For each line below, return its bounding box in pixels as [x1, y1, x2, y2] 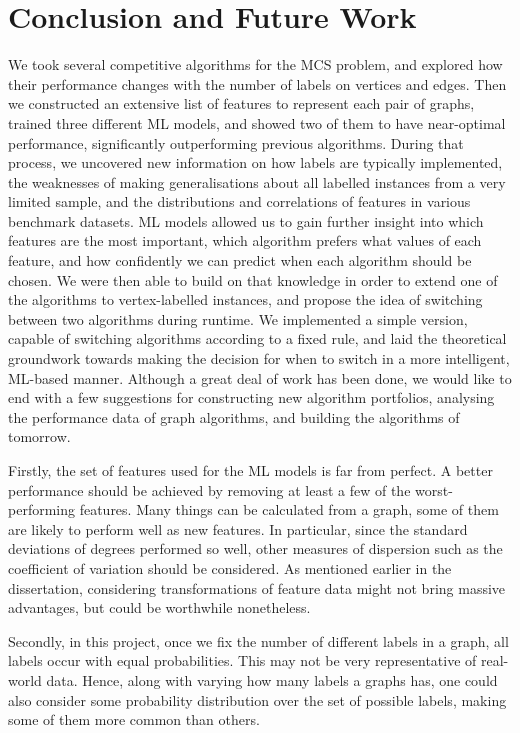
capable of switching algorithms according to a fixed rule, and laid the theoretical [8, 328, 507, 349]
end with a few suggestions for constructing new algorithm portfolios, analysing [8, 387, 495, 408]
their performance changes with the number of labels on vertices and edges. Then [8, 73, 507, 94]
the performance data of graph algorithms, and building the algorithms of [8, 406, 460, 427]
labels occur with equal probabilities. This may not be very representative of [8, 650, 477, 671]
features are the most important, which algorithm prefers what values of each [8, 230, 482, 251]
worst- [415, 479, 453, 500]
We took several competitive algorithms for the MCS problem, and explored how [8, 54, 503, 75]
